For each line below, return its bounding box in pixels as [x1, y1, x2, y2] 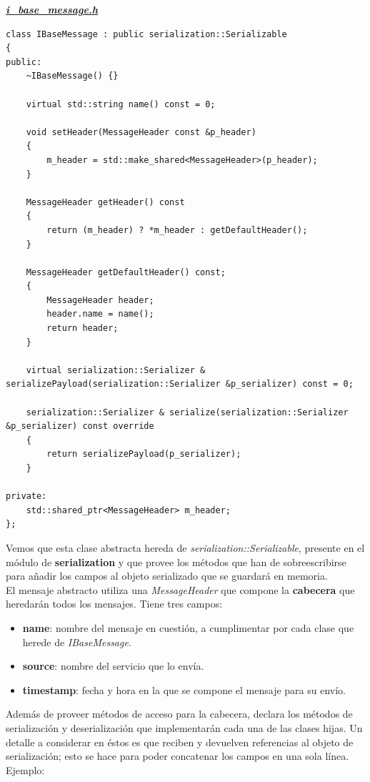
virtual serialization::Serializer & [26, 365, 206, 375]
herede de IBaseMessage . [22, 634, 131, 649]
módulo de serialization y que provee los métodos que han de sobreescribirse [6, 554, 346, 569]
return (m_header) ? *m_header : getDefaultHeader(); [46, 224, 308, 235]
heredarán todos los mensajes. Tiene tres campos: [6, 596, 223, 611]
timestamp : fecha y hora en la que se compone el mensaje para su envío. [22, 682, 346, 697]
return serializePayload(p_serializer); [46, 449, 241, 460]
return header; [46, 323, 119, 334]
